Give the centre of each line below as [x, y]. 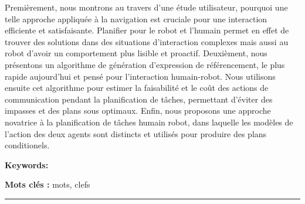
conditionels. [27, 145]
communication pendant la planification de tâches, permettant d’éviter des [139, 99]
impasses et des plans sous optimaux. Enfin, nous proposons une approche [138, 110]
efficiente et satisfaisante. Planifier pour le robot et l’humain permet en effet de [147, 30]
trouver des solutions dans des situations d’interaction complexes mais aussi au [147, 41]
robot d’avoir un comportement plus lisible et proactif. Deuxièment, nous [136, 53]
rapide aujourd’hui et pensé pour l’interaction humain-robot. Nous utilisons [140, 76]
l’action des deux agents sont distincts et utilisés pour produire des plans [136, 133]
